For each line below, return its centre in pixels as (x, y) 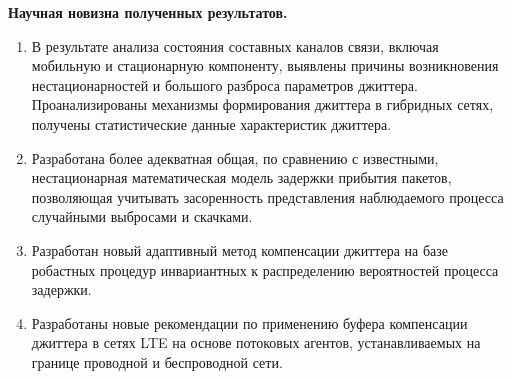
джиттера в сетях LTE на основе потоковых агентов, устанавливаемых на (256, 342)
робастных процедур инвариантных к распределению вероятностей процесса (265, 269)
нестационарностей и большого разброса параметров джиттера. (224, 84)
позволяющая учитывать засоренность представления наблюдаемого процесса (267, 196)
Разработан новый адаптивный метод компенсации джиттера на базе (240, 249)
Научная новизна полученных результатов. (148, 12)
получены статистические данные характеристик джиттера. (211, 123)
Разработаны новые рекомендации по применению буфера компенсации (249, 322)
